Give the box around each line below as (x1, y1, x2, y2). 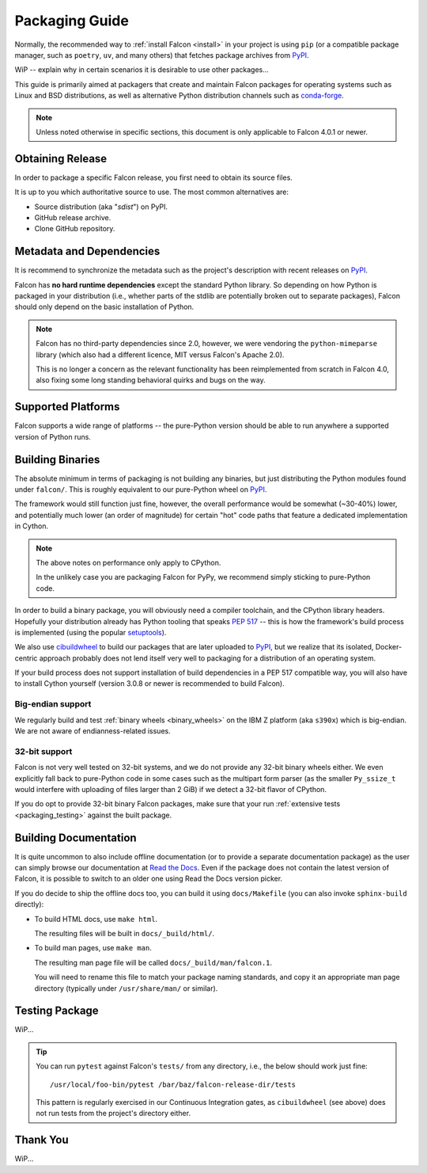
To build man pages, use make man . (34, 943, 152, 953)
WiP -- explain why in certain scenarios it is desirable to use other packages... (14, 65, 269, 74)
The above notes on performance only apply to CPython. (36, 558, 221, 567)
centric (14, 653, 38, 663)
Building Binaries (14, 452, 100, 467)
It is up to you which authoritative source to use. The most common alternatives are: (14, 187, 289, 197)
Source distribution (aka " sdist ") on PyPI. (34, 202, 168, 211)
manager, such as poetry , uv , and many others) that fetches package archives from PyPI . (14, 50, 309, 59)
